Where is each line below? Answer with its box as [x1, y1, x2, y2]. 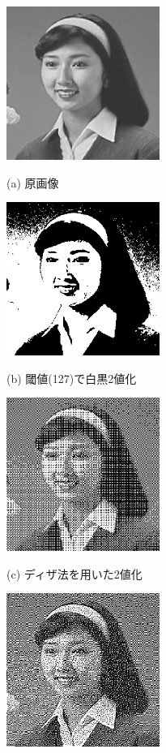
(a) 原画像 [6, 174, 59, 191]
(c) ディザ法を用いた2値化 [6, 565, 143, 582]
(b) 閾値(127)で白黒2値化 [6, 369, 137, 386]
